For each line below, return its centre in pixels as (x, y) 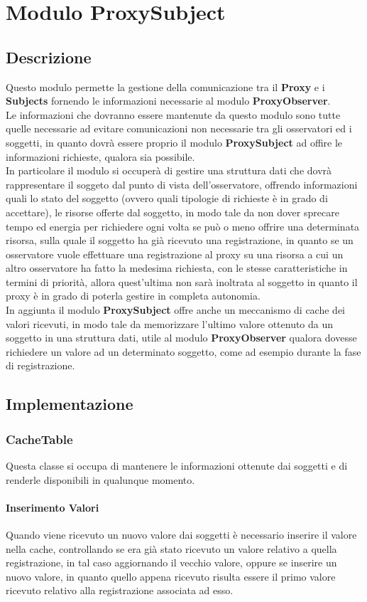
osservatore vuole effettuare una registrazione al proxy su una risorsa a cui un (175, 254)
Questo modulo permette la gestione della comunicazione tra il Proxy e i (165, 86)
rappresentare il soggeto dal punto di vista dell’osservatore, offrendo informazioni (182, 184)
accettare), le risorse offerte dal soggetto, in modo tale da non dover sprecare (172, 212)
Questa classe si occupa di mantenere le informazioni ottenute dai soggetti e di (177, 466)
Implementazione (70, 404)
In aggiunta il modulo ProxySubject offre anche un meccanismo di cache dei (175, 310)
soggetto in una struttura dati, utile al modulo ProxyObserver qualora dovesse (181, 338)
